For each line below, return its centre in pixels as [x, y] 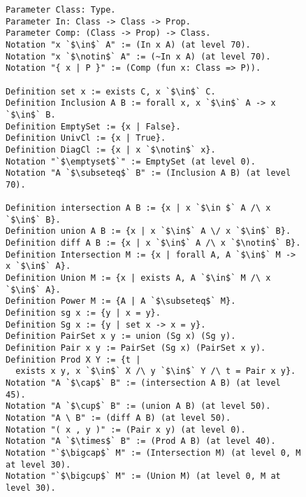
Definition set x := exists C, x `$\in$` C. [111, 91]
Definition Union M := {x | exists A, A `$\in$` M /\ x [138, 278]
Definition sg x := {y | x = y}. [83, 313]
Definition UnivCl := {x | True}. [86, 138]
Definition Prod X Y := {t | [73, 359]
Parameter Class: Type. [61, 10]
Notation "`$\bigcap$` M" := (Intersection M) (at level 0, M [153, 453]
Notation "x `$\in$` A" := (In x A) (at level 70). [128, 44]
